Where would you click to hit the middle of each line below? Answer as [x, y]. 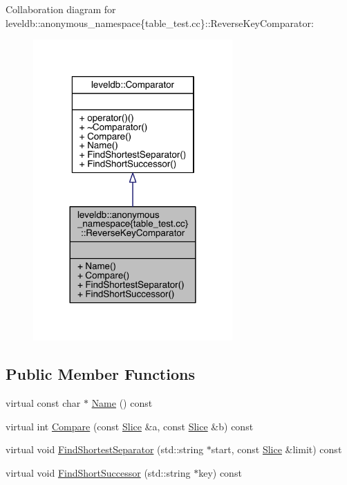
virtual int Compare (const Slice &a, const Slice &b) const [130, 426]
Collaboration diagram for [61, 9]
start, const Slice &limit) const [276, 449]
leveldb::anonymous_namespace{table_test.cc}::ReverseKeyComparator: [160, 22]
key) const [220, 472]
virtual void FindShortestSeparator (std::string [105, 449]
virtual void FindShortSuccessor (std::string [98, 472]
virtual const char [43, 403]
